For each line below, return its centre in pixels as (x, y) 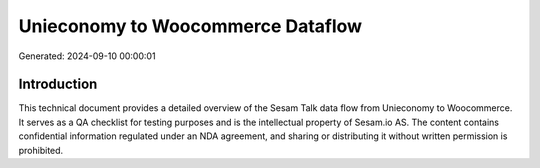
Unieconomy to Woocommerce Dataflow (190, 26)
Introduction (58, 84)
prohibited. (41, 150)
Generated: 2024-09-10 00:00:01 (87, 56)
